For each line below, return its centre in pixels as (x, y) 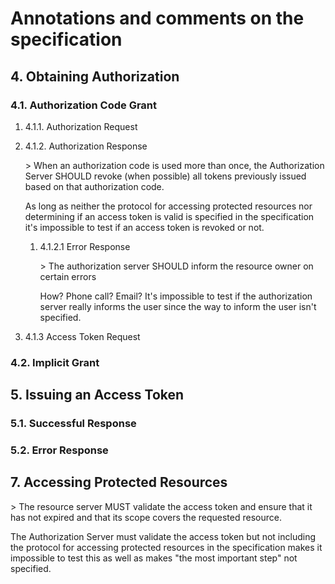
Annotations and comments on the (157, 18)
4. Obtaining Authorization (95, 76)
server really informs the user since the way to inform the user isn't (178, 306)
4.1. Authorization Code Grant (84, 105)
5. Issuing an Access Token (97, 395)
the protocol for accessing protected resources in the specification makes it (166, 547)
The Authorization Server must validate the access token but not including (163, 536)
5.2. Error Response (59, 450)
